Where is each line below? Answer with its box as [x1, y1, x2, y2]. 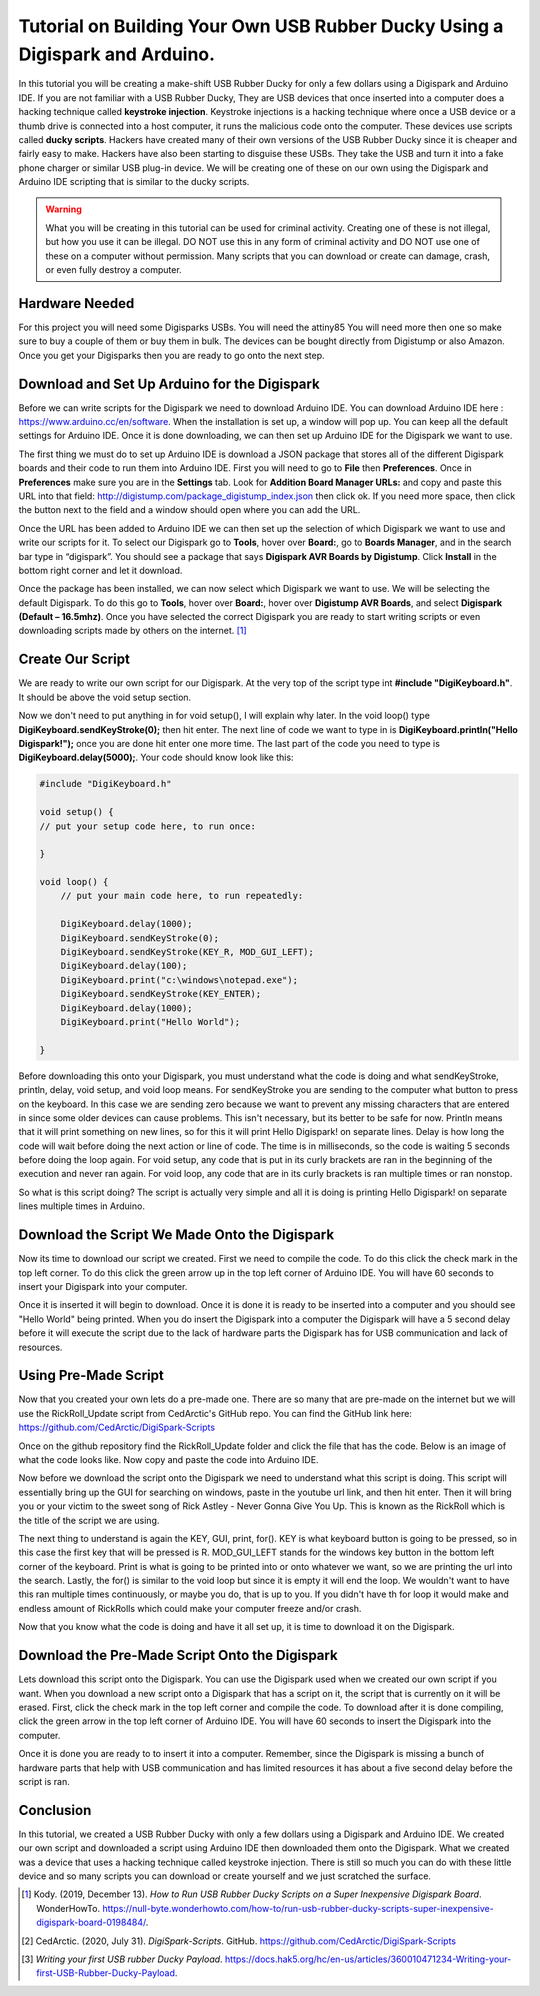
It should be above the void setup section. [18, 691, 192, 703]
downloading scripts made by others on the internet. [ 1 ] [18, 625, 247, 637]
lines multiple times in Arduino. [18, 1200, 145, 1212]
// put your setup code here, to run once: [39, 820, 257, 832]
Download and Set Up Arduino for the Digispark [18, 375, 320, 392]
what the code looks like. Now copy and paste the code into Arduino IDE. [18, 1453, 319, 1465]
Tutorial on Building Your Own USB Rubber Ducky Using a [18, 15, 504, 37]
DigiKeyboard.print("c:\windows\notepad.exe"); [60, 974, 299, 985]
